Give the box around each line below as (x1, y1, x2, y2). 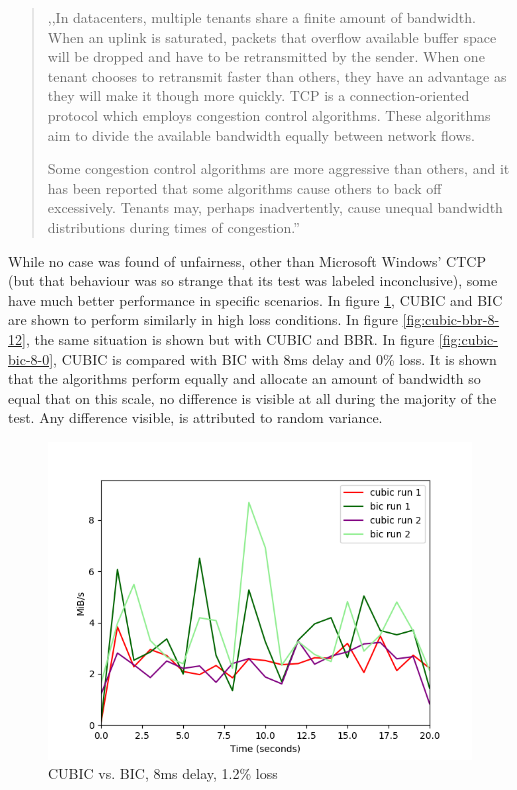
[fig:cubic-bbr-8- (402, 309, 500, 330)
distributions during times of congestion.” (47, 216, 300, 237)
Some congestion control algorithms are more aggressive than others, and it (47, 158, 510, 179)
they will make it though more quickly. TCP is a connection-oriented (47, 85, 470, 106)
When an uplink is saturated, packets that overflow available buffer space (47, 26, 497, 47)
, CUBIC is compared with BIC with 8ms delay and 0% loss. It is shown (53, 348, 497, 369)
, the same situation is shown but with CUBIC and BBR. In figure (25, 328, 435, 349)
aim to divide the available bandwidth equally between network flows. (47, 124, 475, 145)
